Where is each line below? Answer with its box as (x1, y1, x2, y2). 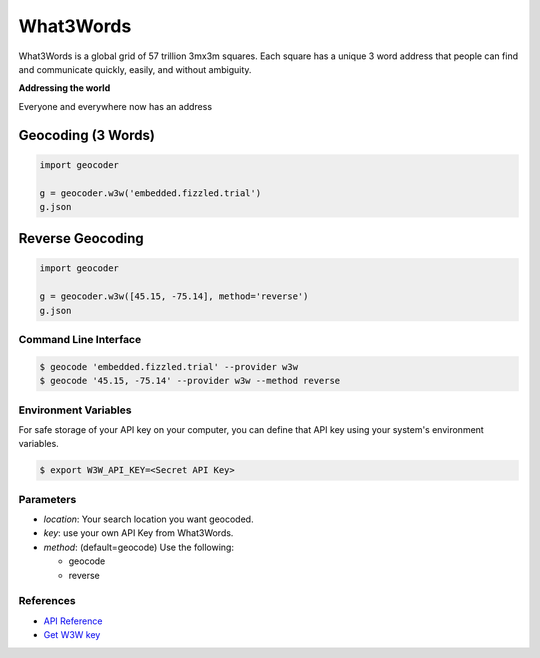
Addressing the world (18, 82, 111, 94)
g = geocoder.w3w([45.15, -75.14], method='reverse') (39, 291, 309, 302)
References (18, 594, 76, 608)
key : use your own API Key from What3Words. (43, 527, 234, 539)
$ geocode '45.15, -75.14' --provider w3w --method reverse (39, 375, 341, 387)
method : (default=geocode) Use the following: (43, 541, 235, 553)
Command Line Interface (18, 333, 142, 347)
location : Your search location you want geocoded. (43, 513, 254, 525)
